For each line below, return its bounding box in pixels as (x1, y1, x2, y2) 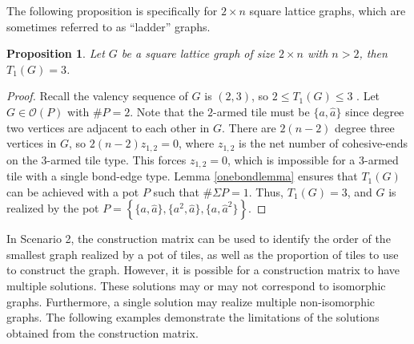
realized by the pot (6, 200, 99, 217)
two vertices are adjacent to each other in (6, 119, 210, 136)
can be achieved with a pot (6, 183, 139, 200)
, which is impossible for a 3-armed (227, 151, 399, 168)
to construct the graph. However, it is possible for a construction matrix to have (6, 261, 400, 278)
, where (178, 135, 215, 152)
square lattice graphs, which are (249, 2, 406, 18)
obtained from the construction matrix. (6, 324, 199, 341)
